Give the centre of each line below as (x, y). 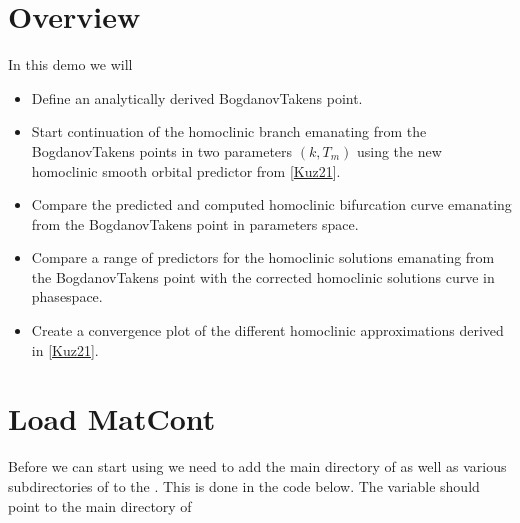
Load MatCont (112, 418)
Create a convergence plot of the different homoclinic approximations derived (267, 330)
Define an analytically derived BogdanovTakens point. (197, 97)
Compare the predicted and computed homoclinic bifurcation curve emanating (271, 204)
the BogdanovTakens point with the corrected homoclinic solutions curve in (263, 276)
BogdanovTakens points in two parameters (162, 150)
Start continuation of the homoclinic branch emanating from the (229, 131)
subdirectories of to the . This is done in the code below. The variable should (244, 485)
